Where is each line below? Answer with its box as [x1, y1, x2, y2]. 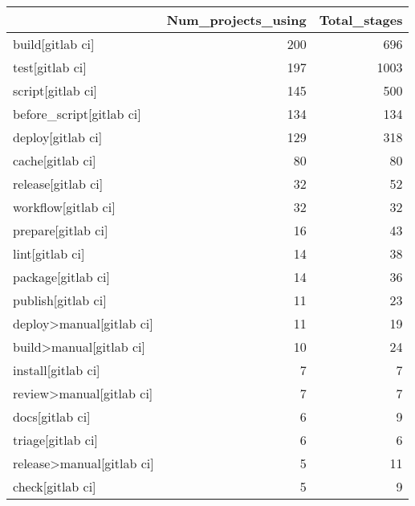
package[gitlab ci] [13, 267, 110, 286]
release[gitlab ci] [13, 174, 104, 193]
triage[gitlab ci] [13, 431, 98, 449]
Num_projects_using [166, 10, 307, 29]
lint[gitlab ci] [13, 244, 85, 263]
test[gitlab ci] [13, 58, 87, 76]
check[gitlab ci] [13, 477, 96, 496]
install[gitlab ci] [13, 361, 100, 379]
